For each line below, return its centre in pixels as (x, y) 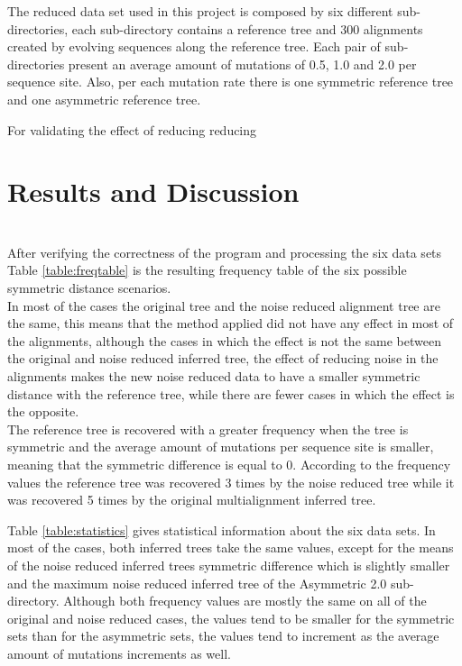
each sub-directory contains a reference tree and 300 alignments (247, 28)
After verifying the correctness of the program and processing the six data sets (225, 252)
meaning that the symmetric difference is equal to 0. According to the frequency (229, 464)
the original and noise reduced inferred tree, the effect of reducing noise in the (223, 358)
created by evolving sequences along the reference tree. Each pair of (194, 46)
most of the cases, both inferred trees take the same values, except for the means (231, 547)
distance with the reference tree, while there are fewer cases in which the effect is (231, 393)
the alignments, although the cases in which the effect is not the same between (224, 340)
